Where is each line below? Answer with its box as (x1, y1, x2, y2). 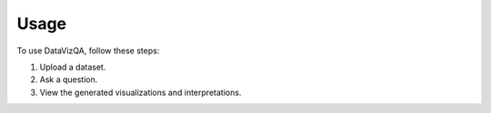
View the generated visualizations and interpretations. (39, 87, 242, 98)
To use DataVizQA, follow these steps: (16, 45, 160, 56)
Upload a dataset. (39, 61, 106, 72)
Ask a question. (39, 74, 98, 85)
